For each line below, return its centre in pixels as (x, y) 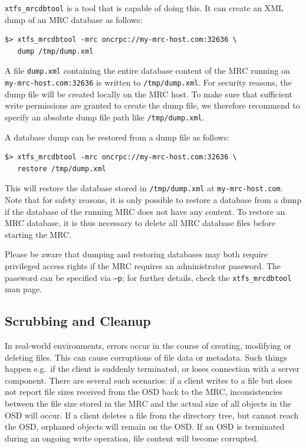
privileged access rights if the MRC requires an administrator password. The (143, 266)
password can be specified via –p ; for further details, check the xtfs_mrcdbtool (148, 277)
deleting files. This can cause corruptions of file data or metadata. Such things (146, 357)
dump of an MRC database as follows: (74, 19)
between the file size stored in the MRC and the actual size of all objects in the (148, 403)
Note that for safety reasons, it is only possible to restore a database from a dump (153, 200)
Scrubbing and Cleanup (78, 321)
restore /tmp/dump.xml (62, 169)
